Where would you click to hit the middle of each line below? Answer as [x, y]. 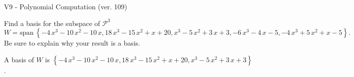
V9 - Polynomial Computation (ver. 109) [66, 6]
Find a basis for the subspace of [52, 23]
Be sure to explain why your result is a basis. [72, 43]
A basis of [19, 59]
